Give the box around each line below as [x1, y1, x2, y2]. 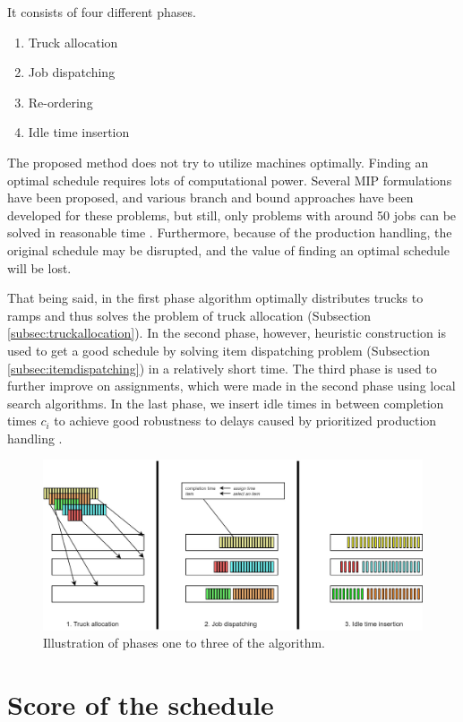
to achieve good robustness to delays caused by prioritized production [54, 411, 437, 430]
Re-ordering [28, 92, 93, 111]
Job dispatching [28, 63, 116, 82]
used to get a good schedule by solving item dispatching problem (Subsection [7, 340, 431, 359]
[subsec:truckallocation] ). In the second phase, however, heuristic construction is [7, 323, 446, 342]
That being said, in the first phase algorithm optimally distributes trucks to [7, 288, 424, 307]
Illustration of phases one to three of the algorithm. [43, 633, 325, 652]
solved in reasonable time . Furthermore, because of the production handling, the [7, 223, 452, 242]
